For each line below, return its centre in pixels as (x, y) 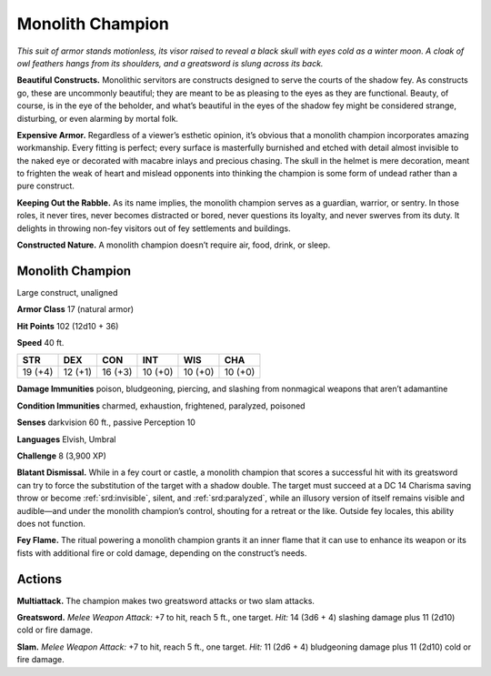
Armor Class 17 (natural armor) (75, 309)
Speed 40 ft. (40, 343)
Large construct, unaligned (67, 292)
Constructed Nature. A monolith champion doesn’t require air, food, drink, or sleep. (174, 245)
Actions (40, 579)
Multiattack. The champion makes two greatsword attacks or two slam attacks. (166, 600)
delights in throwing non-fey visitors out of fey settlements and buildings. (154, 228)
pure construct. (45, 186)
